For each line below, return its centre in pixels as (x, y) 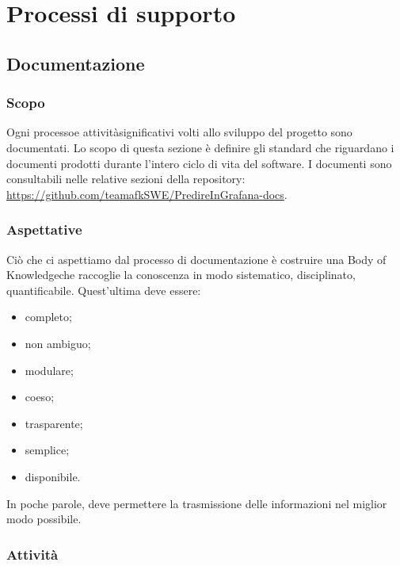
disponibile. (53, 476)
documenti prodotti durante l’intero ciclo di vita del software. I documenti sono (199, 163)
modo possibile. (44, 519)
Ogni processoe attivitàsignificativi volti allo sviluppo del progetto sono (179, 132)
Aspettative (44, 229)
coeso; (40, 397)
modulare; (49, 370)
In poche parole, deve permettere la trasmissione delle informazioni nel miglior (197, 503)
